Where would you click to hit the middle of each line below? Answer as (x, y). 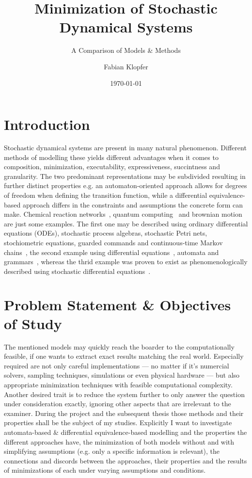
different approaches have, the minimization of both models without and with (119, 441)
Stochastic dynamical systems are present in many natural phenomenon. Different (125, 148)
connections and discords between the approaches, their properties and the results (126, 460)
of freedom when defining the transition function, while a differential (106, 195)
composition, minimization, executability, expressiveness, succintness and (112, 167)
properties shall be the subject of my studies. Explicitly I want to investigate (118, 422)
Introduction (47, 124)
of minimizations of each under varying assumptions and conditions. (105, 470)
